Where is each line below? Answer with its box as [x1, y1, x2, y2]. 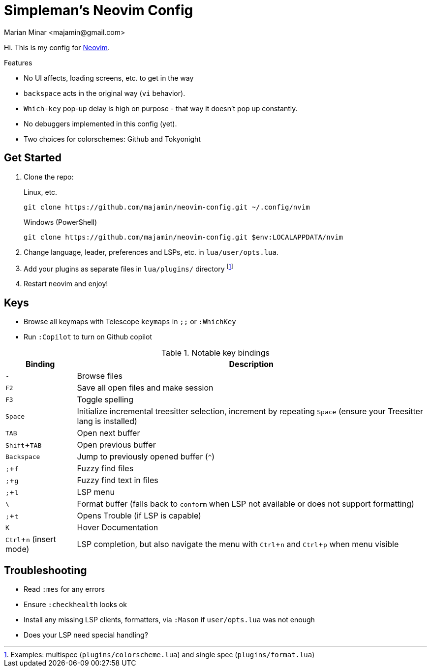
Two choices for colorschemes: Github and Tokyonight [24, 134, 201, 143]
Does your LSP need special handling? [24, 630, 148, 639]
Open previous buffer [77, 440, 156, 450]
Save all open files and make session [77, 383, 214, 393]
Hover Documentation [77, 522, 158, 533]
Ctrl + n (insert [5, 534, 56, 545]
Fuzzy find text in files [77, 475, 158, 486]
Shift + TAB [5, 440, 42, 450]
